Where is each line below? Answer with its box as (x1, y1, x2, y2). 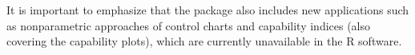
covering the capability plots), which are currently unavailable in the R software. (6, 33, 402, 49)
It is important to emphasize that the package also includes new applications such (6, 2, 409, 18)
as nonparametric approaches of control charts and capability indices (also (6, 17, 371, 33)
